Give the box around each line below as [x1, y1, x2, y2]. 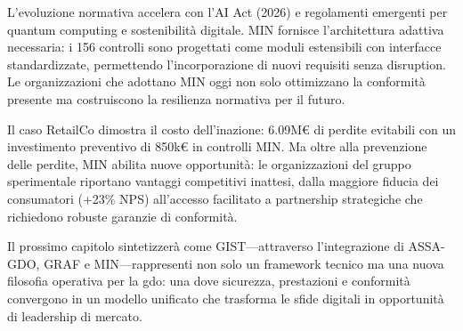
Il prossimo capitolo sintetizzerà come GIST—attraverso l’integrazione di [7, 237, 404, 255]
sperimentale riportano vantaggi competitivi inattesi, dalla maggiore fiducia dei [7, 172, 439, 190]
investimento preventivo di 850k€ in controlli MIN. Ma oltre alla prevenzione [7, 137, 427, 156]
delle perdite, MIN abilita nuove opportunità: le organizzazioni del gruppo [7, 154, 411, 173]
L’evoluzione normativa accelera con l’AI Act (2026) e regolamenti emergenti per [7, 3, 448, 20]
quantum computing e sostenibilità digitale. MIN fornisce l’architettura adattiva [7, 20, 444, 38]
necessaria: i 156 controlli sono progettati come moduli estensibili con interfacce [7, 37, 442, 56]
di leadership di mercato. [7, 306, 142, 325]
